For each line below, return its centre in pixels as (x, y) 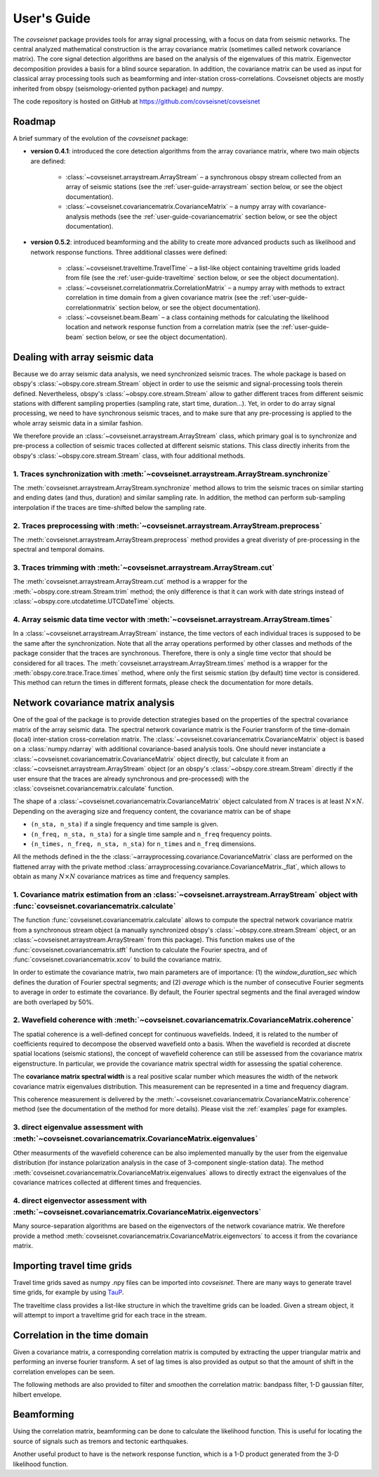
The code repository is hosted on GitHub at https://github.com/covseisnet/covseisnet (137, 101)
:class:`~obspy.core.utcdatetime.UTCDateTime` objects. (94, 601)
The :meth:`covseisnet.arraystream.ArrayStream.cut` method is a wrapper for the (130, 582)
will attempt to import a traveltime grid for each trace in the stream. (110, 1315)
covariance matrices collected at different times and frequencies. (107, 1182)
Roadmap (34, 121)
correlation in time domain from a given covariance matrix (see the (162, 298)
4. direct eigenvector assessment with (80, 1201)
